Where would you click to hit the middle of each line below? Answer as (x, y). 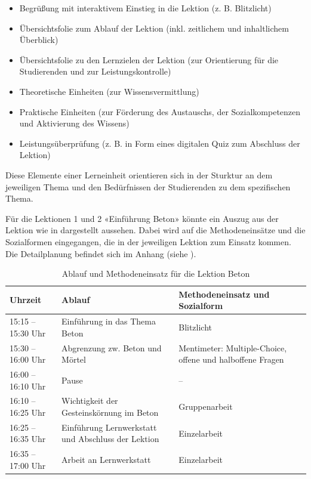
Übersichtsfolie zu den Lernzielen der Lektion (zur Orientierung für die (149, 59)
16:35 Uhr (28, 439)
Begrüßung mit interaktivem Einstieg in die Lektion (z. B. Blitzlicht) (145, 8)
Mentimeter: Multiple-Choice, (233, 347)
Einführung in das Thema (109, 321)
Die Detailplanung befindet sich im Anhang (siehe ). (101, 253)
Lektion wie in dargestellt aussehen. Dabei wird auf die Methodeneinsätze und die (155, 230)
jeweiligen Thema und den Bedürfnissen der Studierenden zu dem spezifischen (148, 186)
